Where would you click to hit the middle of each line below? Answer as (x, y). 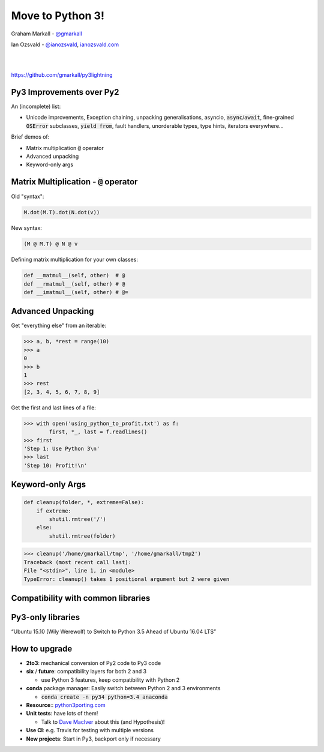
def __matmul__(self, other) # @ (74, 275)
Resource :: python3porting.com (66, 705)
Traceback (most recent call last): (78, 562)
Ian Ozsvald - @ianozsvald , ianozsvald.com (65, 44)
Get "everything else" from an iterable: (59, 326)
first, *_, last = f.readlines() (98, 432)
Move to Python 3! (58, 16)
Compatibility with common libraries (81, 598)
